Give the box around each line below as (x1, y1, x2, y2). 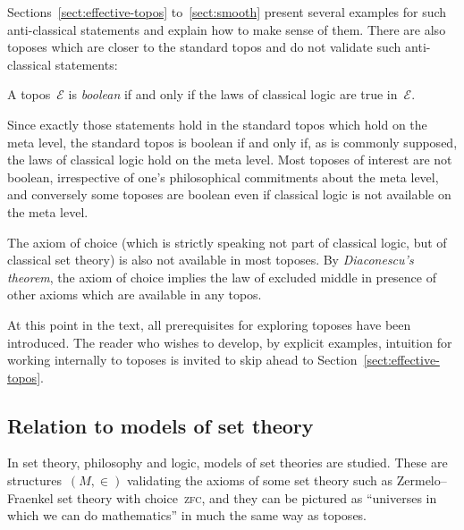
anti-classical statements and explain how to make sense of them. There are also (7, 20, 446, 38)
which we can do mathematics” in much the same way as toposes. (7, 506, 367, 525)
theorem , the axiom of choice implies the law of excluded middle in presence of (7, 267, 436, 286)
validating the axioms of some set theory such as (126, 471, 393, 490)
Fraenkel (7, 488, 54, 507)
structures (7, 471, 62, 490)
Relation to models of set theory (7, 411, 314, 439)
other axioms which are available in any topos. (7, 285, 262, 304)
